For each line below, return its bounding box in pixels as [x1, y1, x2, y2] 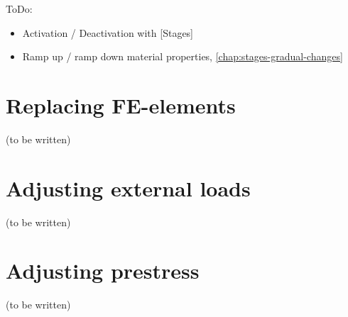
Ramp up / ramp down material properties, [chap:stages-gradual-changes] [22, 49, 343, 64]
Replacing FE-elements [6, 90, 236, 119]
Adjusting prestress [6, 256, 200, 285]
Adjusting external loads [6, 173, 251, 202]
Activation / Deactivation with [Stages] [22, 25, 194, 40]
